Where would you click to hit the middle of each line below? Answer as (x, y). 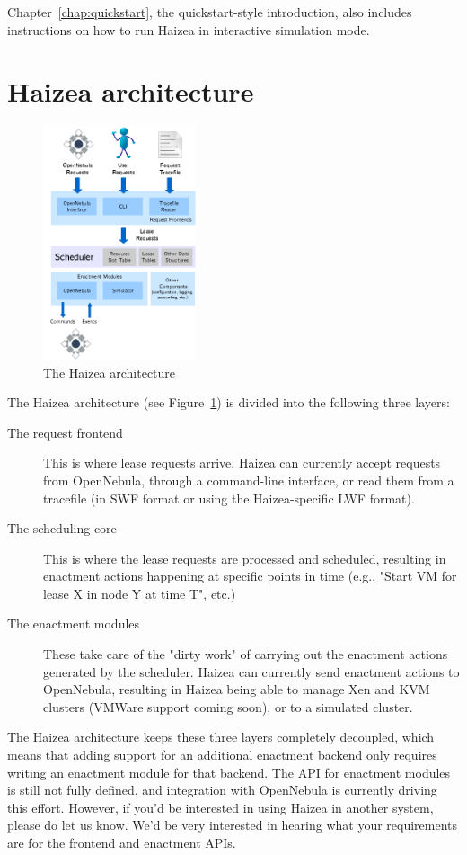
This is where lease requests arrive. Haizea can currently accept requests (242, 463)
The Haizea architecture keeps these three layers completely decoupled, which (221, 737)
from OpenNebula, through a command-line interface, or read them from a (249, 480)
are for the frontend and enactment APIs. (122, 842)
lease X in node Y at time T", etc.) (140, 593)
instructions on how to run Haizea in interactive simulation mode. (189, 29)
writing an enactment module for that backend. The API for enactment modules (229, 772)
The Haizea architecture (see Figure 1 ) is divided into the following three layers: (229, 402)
